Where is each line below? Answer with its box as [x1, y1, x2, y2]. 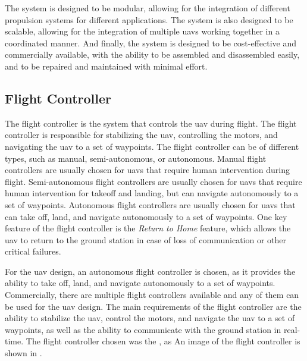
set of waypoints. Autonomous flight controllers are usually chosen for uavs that [5, 198, 296, 211]
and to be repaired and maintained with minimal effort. [5, 59, 208, 72]
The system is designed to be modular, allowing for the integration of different [5, 2, 290, 14]
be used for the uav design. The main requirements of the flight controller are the [5, 300, 302, 312]
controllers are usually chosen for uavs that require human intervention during [5, 164, 290, 176]
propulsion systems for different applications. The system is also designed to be [5, 13, 293, 26]
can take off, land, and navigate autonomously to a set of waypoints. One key [5, 210, 287, 222]
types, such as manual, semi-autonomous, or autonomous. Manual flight [5, 152, 267, 164]
